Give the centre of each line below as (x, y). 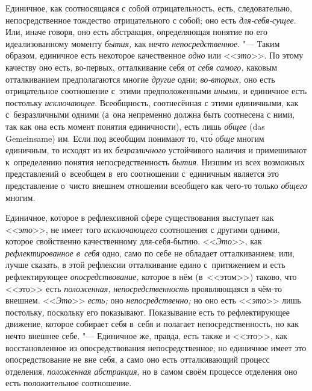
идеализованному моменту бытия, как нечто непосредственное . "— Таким (143, 43)
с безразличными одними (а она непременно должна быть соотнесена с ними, (150, 114)
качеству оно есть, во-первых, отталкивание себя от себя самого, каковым (142, 67)
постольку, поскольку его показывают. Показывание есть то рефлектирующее (148, 312)
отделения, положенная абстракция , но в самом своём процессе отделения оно (151, 371)
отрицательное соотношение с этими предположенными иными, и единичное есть (156, 91)
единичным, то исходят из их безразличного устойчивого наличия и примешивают (156, 150)
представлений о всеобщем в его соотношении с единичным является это (142, 173)
